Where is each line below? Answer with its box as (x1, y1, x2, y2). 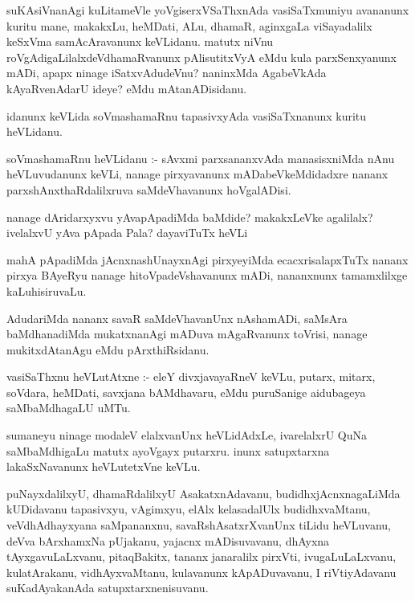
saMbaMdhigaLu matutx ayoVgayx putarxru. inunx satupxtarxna (6, 442, 330, 459)
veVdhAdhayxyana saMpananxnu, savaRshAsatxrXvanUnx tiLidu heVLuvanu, (6, 517, 391, 534)
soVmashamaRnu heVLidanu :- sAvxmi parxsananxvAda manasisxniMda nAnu (6, 149, 395, 166)
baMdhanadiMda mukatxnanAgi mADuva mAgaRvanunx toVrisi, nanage (6, 325, 368, 342)
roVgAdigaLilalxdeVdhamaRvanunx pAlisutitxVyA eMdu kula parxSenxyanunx (6, 48, 397, 65)
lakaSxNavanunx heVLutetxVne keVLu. (6, 458, 201, 475)
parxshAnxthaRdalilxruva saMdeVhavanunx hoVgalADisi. (6, 181, 291, 198)
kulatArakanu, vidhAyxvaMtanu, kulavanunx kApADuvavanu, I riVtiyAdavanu (6, 563, 397, 580)
